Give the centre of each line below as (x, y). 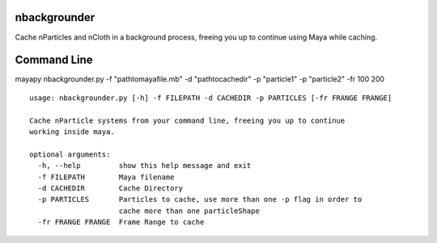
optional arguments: (70, 154)
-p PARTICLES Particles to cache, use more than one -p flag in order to (200, 199)
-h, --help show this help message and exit (144, 166)
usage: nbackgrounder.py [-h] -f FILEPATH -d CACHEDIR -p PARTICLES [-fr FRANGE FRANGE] (211, 98)
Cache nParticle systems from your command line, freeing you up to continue (187, 120)
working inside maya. (72, 132)
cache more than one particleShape (189, 211)
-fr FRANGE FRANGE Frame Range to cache (121, 222)
